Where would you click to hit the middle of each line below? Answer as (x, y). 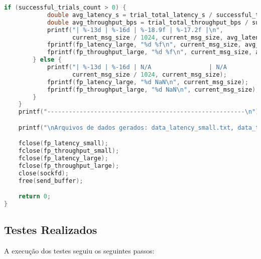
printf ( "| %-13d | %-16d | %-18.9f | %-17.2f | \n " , (135, 30)
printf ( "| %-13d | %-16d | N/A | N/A (137, 67)
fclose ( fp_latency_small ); (63, 144)
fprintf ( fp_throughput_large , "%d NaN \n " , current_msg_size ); (153, 89)
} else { (47, 60)
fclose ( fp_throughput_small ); (69, 151)
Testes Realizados (51, 230)
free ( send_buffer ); (51, 181)
